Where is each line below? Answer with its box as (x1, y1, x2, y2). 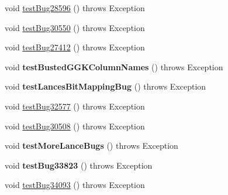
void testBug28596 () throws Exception (5, 2, 145, 13)
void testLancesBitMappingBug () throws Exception (5, 80, 206, 93)
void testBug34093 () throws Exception (5, 179, 145, 191)
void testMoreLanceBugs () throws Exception (5, 139, 178, 152)
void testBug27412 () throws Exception (5, 41, 145, 53)
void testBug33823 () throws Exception (5, 159, 153, 171)
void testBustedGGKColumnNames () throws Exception (5, 60, 223, 73)
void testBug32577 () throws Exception (5, 100, 145, 112)
